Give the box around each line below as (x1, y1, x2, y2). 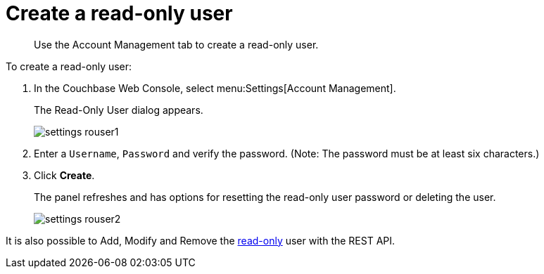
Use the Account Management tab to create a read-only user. (34, 38, 319, 51)
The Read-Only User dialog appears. (34, 103, 203, 116)
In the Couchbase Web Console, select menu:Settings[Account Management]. (34, 81, 396, 94)
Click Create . (34, 169, 95, 181)
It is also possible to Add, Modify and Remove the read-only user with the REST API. (6, 234, 396, 247)
